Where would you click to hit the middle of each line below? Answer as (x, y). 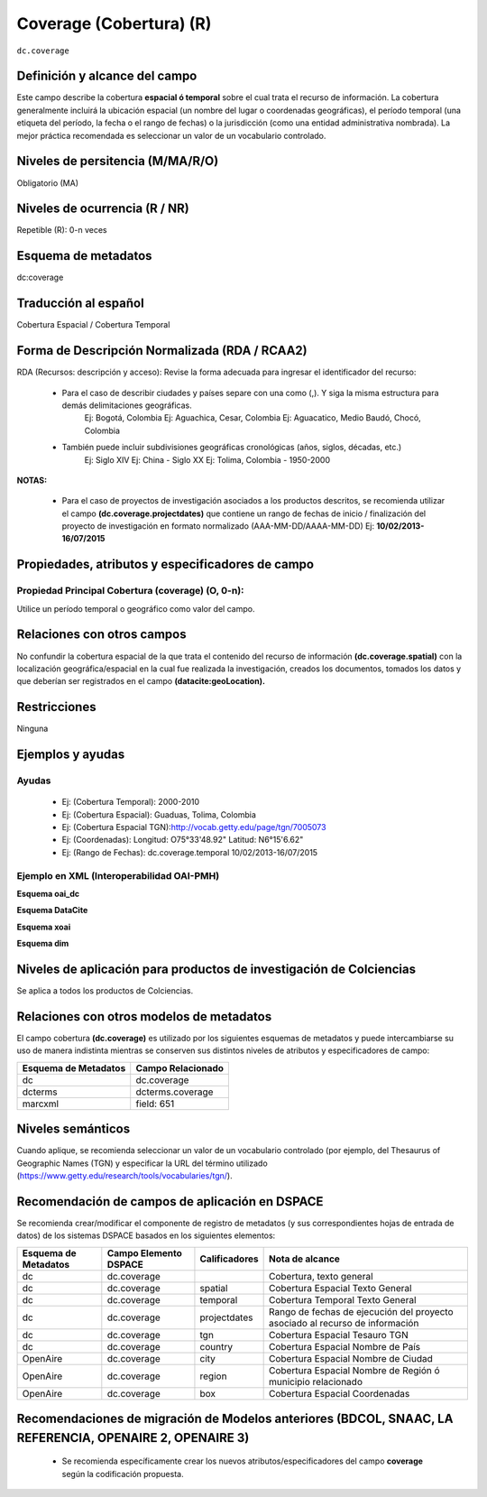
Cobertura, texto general (321, 1276)
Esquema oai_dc (48, 893)
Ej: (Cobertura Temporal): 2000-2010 (131, 802)
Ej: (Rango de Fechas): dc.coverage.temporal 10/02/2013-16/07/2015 (190, 852)
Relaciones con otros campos (101, 635)
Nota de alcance (304, 1259)
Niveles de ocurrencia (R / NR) (103, 209)
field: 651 (155, 1104)
